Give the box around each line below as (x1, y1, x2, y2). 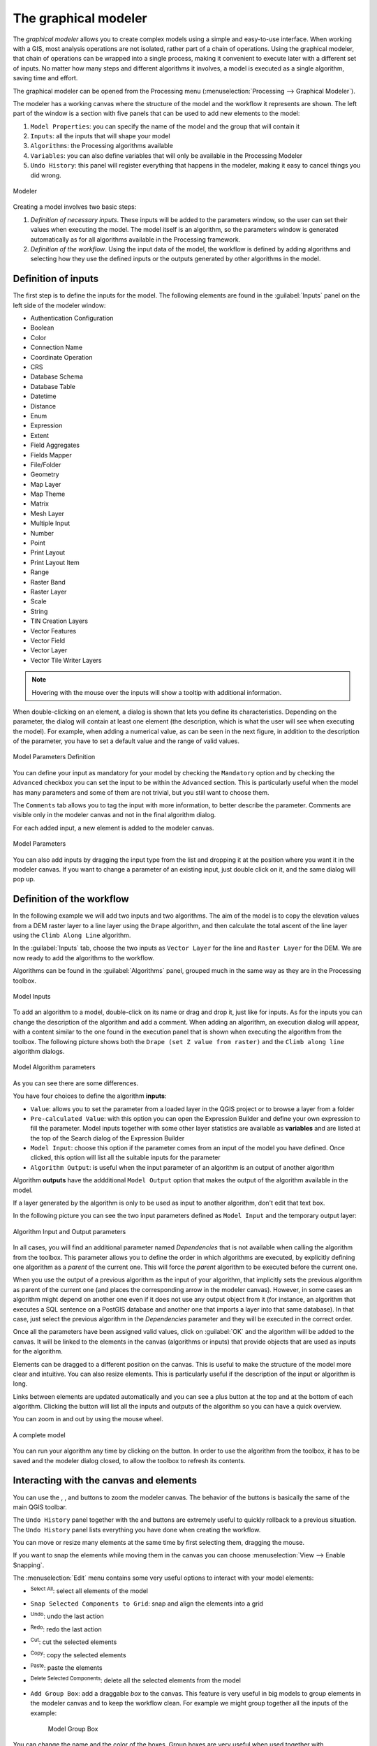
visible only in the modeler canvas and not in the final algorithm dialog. (13, 811, 216, 819)
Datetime (30, 392, 57, 401)
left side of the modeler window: (13, 301, 106, 309)
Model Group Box (47, 1724, 98, 1733)
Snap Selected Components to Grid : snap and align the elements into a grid (30, 1599, 264, 1608)
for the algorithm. (13, 1347, 63, 1356)
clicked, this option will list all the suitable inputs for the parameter (30, 1153, 221, 1162)
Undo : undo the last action (30, 1611, 104, 1620)
